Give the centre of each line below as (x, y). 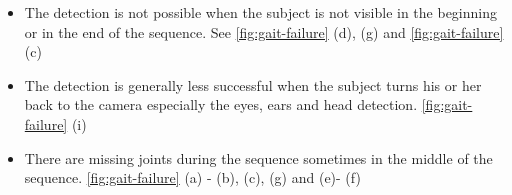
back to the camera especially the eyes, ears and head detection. (221, 104)
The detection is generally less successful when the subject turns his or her (253, 84)
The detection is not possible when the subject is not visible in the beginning (260, 12)
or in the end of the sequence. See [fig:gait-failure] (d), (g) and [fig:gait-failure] (264, 31)
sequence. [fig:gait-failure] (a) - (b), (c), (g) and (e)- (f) (192, 177)
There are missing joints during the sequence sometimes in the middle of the (258, 157)
